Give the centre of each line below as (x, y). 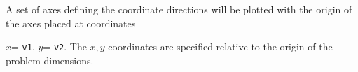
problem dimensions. (50, 60)
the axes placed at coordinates (71, 23)
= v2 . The (65, 46)
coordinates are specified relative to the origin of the (220, 46)
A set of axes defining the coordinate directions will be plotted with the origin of (179, 9)
